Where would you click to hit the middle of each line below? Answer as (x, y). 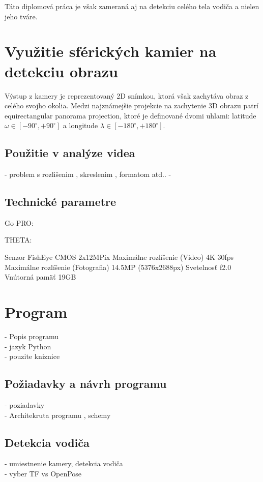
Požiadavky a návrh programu (86, 384)
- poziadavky (25, 404)
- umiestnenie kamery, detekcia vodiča (64, 463)
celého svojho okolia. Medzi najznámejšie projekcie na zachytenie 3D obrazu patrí (132, 106)
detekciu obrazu (61, 71)
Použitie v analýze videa (70, 153)
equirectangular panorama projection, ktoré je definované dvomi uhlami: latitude (130, 115)
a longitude (80, 125)
